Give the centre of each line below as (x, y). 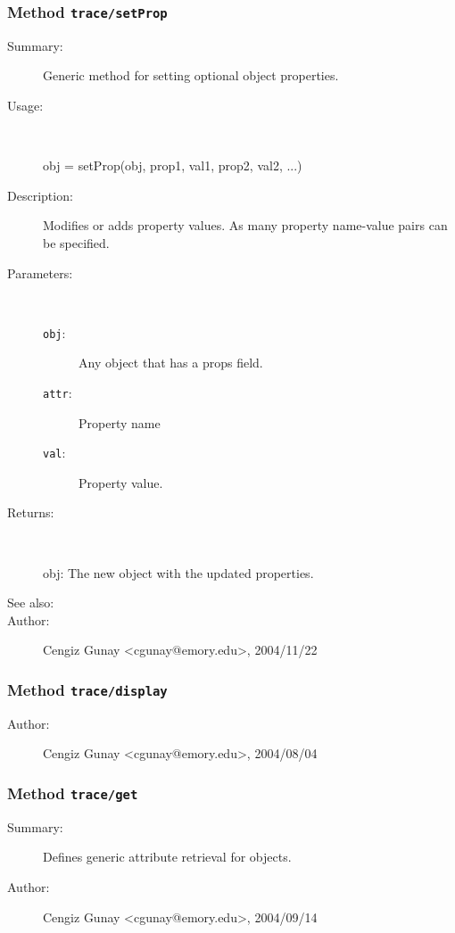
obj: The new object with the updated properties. (178, 572)
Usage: (25, 105)
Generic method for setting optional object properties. (191, 75)
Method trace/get (73, 793)
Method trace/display (87, 689)
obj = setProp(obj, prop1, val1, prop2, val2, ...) (173, 165)
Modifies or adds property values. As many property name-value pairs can (245, 225)
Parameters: (40, 272)
